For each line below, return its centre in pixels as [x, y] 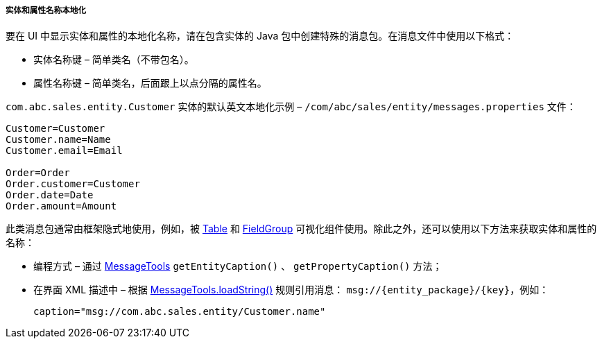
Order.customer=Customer [73, 184]
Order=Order [38, 173]
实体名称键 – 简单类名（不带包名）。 [114, 60]
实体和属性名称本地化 [46, 10]
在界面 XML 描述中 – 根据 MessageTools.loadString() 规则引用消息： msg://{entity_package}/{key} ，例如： [291, 290]
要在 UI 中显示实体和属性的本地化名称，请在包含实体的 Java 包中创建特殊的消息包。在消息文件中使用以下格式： [260, 36]
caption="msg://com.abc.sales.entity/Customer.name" [180, 312]
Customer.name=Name [58, 140]
